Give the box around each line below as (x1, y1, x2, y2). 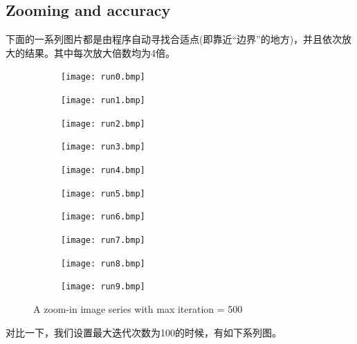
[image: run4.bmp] (61, 165, 145, 176)
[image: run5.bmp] (61, 188, 145, 199)
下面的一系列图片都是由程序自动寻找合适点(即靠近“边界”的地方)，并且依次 (6, 32, 342, 46)
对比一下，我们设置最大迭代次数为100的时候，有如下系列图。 (6, 325, 282, 339)
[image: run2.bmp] (61, 118, 145, 129)
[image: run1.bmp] (61, 96, 145, 106)
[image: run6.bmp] (61, 212, 145, 222)
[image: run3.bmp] (61, 142, 145, 152)
